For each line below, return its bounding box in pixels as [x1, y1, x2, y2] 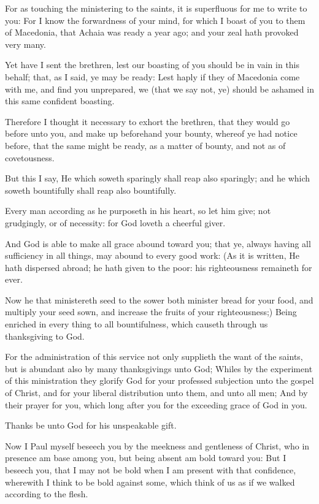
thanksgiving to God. [5, 329, 85, 342]
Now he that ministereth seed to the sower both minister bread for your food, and [5, 293, 313, 306]
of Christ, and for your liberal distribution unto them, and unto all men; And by [5, 386, 308, 399]
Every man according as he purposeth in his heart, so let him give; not [5, 204, 271, 217]
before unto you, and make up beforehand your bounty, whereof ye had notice [5, 127, 298, 140]
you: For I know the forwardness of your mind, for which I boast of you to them [5, 13, 306, 26]
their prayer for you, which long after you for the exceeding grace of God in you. [5, 398, 307, 411]
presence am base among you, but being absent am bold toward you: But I [5, 451, 286, 464]
